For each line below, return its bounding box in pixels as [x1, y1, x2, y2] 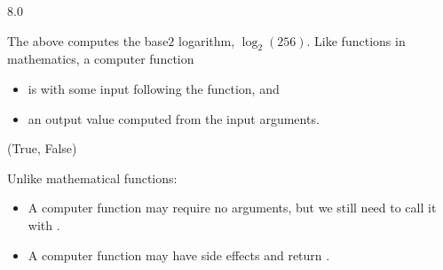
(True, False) [7, 139, 77, 158]
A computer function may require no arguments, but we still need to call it [28, 198, 437, 217]
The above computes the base [7, 31, 169, 50]
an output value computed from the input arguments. [28, 109, 320, 127]
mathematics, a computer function [7, 50, 194, 68]
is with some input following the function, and [28, 79, 280, 97]
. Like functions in [306, 31, 406, 50]
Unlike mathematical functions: [7, 168, 178, 187]
